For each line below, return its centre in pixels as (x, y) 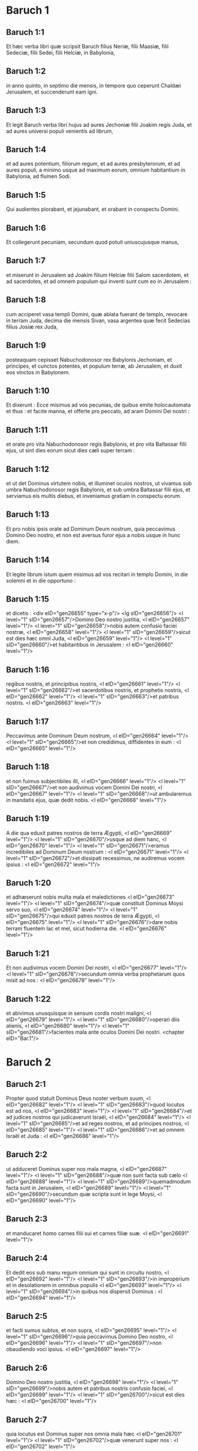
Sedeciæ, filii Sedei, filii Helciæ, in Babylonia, (61, 53)
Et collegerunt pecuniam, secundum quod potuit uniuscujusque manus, (93, 242)
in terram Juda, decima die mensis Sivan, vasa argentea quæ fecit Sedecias (98, 320)
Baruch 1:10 (28, 390)
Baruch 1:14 (28, 560)
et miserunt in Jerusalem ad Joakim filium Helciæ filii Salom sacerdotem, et (98, 275)
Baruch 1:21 (28, 953)
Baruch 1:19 (28, 818)
